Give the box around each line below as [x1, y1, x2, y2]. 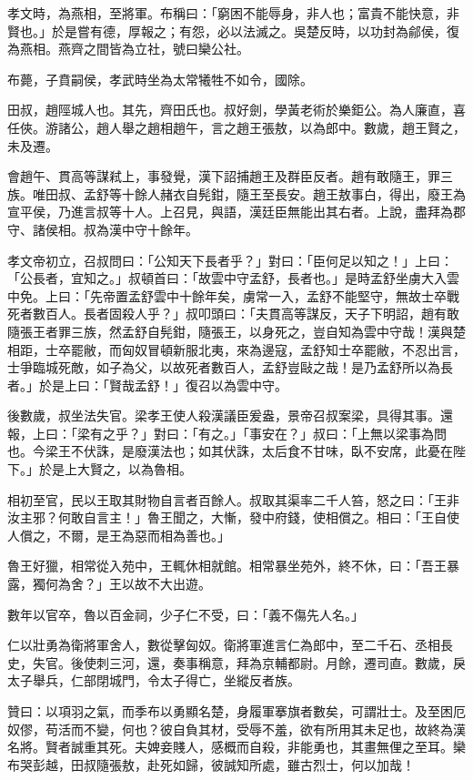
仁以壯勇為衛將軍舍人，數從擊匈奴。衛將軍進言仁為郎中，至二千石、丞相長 [7, 635, 453, 654]
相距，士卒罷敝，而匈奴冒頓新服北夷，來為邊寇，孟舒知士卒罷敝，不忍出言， [7, 339, 466, 359]
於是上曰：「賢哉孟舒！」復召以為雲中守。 [38, 375, 287, 394]
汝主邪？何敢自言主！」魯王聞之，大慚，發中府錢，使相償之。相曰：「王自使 [7, 508, 459, 527]
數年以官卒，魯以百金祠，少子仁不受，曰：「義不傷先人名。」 [7, 604, 364, 623]
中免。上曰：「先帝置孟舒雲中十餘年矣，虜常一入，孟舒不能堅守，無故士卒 [7, 286, 447, 305]
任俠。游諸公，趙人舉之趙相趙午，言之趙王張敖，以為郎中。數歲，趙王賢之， [7, 117, 466, 137]
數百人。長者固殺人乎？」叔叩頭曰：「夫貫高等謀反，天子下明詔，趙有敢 [32, 304, 459, 323]
